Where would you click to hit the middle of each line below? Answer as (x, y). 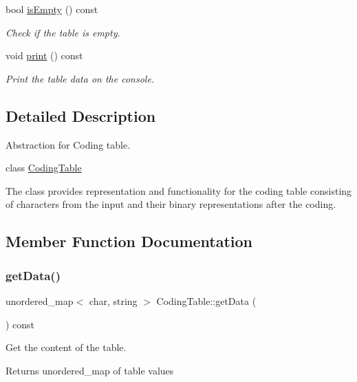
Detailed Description (81, 115)
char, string (113, 300)
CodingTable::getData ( (206, 300)
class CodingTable (44, 168)
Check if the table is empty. (63, 32)
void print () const (44, 55)
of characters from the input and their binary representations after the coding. (171, 204)
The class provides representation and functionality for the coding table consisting (179, 190)
